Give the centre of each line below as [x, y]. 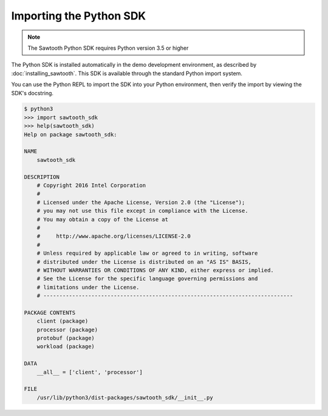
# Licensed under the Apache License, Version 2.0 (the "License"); [141, 202]
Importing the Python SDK [79, 16]
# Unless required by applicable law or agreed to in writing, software [147, 253]
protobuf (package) [66, 338]
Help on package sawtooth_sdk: [71, 134]
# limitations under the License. [88, 287]
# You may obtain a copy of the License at [102, 219]
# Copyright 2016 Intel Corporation [91, 185]
